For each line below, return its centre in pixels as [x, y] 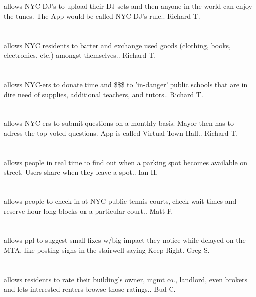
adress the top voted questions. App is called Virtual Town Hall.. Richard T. [121, 133]
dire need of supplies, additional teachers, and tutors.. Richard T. [104, 94]
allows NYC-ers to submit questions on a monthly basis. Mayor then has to [119, 123]
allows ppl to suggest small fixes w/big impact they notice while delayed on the [125, 240]
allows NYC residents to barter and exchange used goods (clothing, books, [117, 45]
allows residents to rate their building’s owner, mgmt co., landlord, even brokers [126, 279]
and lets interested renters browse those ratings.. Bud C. [90, 289]
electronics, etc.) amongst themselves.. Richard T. [80, 55]
